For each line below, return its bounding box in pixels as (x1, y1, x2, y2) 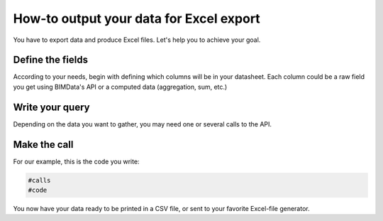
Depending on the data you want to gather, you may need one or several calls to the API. (13, 119, 272, 128)
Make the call (13, 139, 74, 151)
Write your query (13, 101, 90, 113)
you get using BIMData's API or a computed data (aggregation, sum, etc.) (13, 82, 228, 91)
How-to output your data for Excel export (13, 11, 260, 26)
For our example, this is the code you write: (13, 157, 140, 166)
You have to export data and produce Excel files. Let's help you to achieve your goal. (13, 36, 261, 44)
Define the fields (13, 54, 89, 66)
